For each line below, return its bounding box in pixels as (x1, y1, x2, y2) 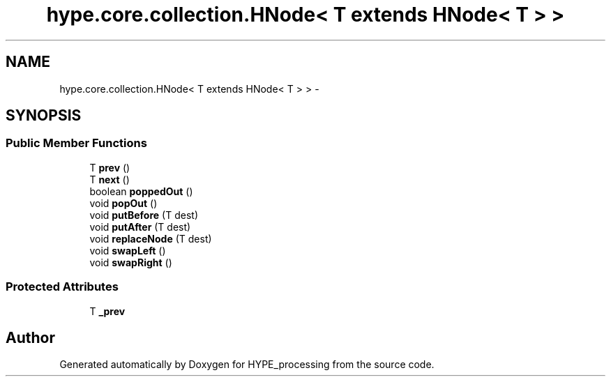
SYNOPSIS (6, 107, 82, 125)
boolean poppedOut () (89, 185, 193, 197)
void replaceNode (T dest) (89, 232, 212, 245)
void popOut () (89, 197, 158, 209)
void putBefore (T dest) (89, 208, 198, 221)
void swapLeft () (89, 244, 166, 257)
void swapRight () (89, 256, 172, 268)
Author (6, 328, 55, 346)
